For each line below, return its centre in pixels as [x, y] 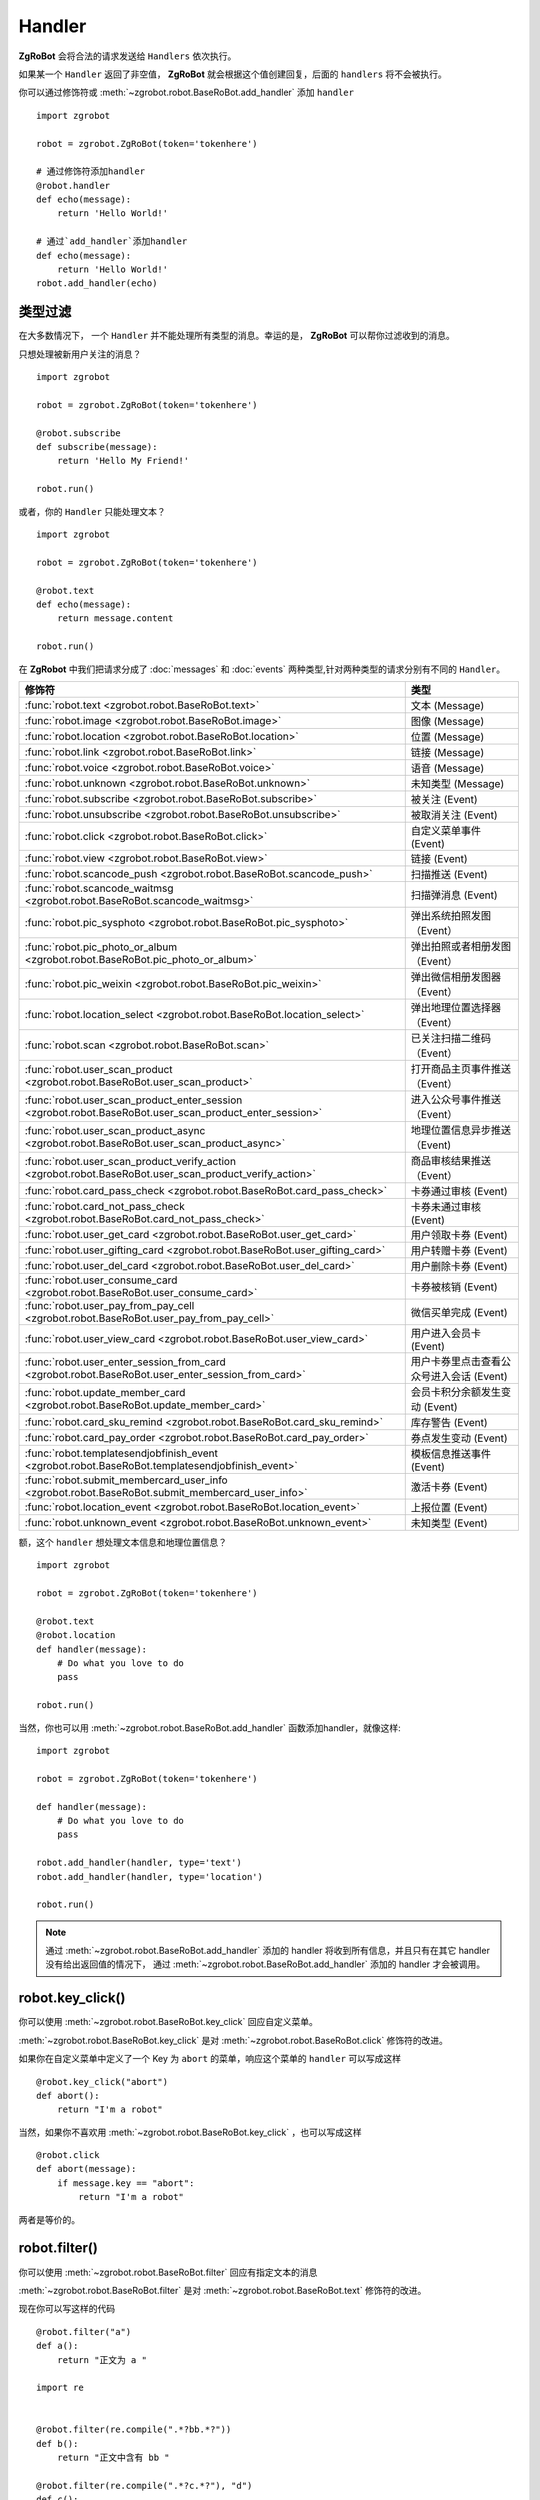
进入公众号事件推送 [456, 1099]
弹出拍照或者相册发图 [461, 946]
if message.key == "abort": [125, 2183]
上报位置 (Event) [449, 1507]
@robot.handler [73, 185]
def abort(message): [86, 2169]
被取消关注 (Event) [454, 815]
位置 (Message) [447, 737]
